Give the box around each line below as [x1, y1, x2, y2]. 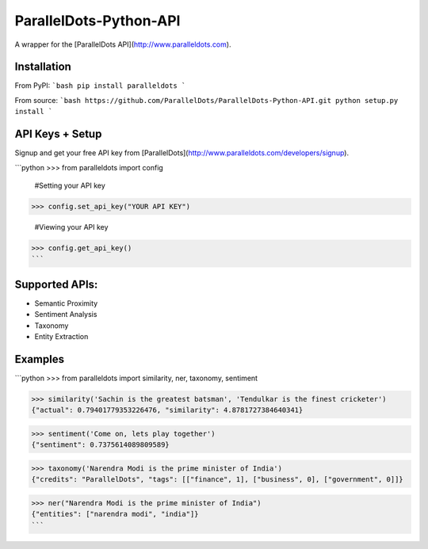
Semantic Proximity [34, 298, 98, 308]
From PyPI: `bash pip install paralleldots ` [14, 81, 186, 90]
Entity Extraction [34, 331, 89, 341]
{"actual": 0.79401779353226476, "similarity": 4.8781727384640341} [31, 406, 304, 415]
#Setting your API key [34, 181, 106, 190]
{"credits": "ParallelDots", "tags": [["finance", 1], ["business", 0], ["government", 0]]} [31, 475, 403, 484]
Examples [14, 353, 65, 366]
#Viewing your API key [34, 222, 109, 231]
